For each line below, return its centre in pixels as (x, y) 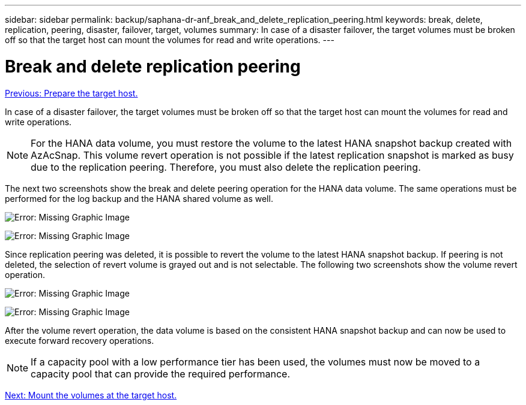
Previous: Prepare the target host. (71, 93)
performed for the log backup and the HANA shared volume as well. (139, 198)
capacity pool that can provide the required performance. (161, 374)
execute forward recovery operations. (80, 340)
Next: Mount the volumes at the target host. (91, 395)
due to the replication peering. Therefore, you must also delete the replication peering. (226, 167)
